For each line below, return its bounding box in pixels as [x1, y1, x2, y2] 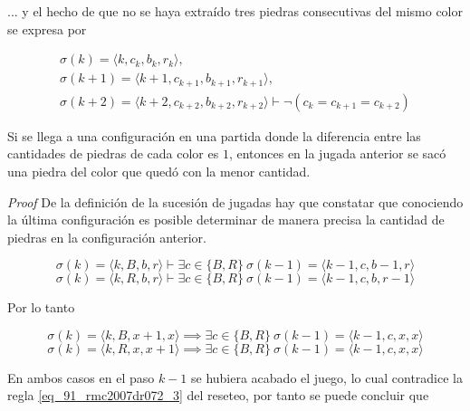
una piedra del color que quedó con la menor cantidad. [7, 161, 311, 180]
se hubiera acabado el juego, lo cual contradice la [191, 368, 463, 387]
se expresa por [7, 19, 87, 38]
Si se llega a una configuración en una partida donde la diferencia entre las [7, 126, 421, 145]
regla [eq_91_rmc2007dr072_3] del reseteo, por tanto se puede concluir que [7, 386, 429, 405]
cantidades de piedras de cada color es [7, 144, 219, 163]
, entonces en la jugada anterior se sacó [228, 144, 446, 163]
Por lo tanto [7, 298, 75, 317]
